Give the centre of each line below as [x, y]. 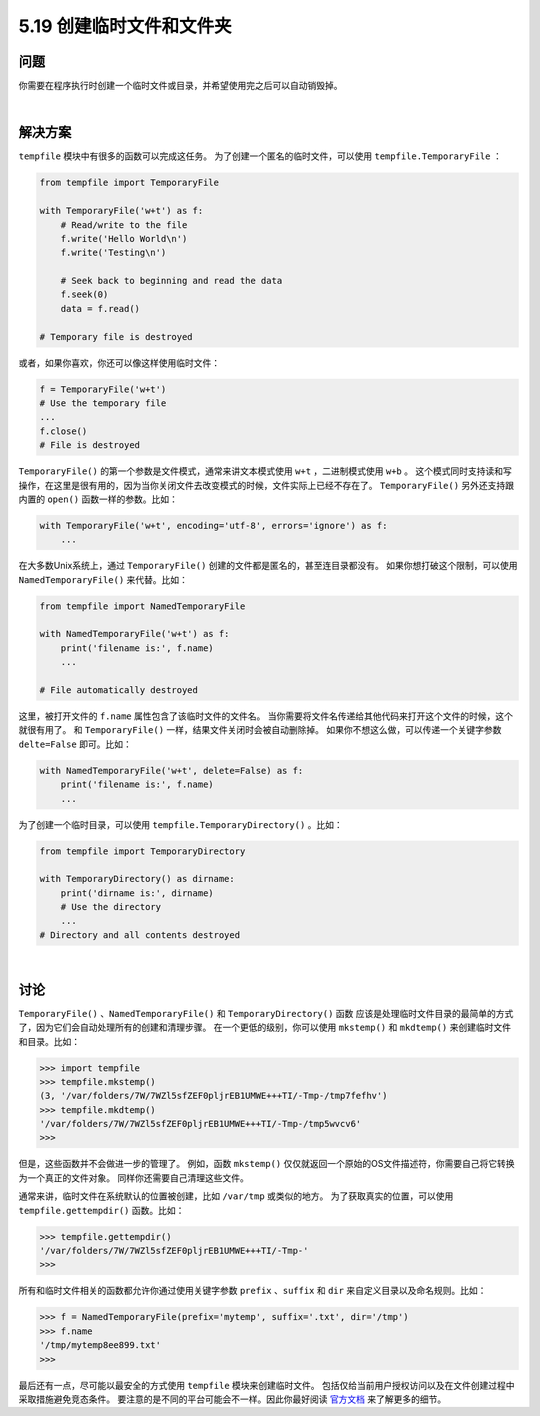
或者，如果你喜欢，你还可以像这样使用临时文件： [119, 362]
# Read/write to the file [124, 224]
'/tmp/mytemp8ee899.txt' [100, 1345]
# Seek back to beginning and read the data [171, 281]
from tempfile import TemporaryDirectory [142, 851]
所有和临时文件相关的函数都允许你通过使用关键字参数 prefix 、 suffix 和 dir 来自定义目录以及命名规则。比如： [252, 1291]
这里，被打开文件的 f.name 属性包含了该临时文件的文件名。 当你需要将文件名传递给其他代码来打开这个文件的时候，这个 [266, 716]
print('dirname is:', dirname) [137, 893]
